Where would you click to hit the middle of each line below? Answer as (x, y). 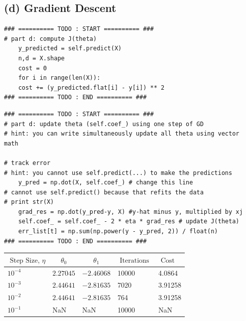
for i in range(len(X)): (59, 78)
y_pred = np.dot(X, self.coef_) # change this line (106, 183)
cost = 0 (32, 68)
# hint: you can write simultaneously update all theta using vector (122, 134)
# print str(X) (29, 202)
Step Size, (25, 260)
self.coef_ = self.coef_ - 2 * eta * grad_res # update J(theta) (129, 222)
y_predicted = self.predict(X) (70, 49)
